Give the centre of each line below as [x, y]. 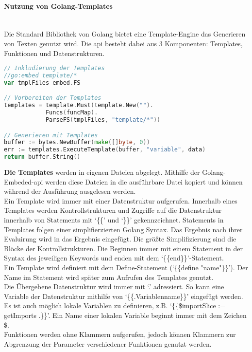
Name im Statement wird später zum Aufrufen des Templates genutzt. [109, 277]
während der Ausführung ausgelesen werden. [70, 191]
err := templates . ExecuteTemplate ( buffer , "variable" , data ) [105, 150]
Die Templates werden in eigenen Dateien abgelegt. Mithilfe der [102, 172]
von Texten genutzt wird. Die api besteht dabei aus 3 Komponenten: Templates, [123, 43]
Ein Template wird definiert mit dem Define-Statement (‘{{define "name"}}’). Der [126, 268]
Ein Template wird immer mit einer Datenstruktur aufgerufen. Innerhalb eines [121, 200]
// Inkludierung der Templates [54, 68]
